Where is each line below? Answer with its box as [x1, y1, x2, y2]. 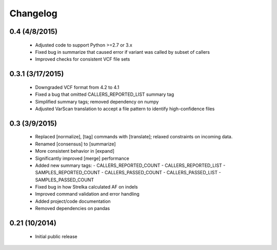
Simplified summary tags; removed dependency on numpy [35, 98, 159, 105]
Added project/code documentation [35, 198, 111, 204]
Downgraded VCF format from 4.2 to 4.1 [35, 84, 120, 90]
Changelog [9, 8, 57, 19]
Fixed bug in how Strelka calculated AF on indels [35, 184, 138, 190]
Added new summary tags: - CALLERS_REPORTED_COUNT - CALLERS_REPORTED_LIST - [35, 162, 226, 169]
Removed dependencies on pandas [35, 205, 110, 212]
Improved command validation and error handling [35, 191, 140, 197]
